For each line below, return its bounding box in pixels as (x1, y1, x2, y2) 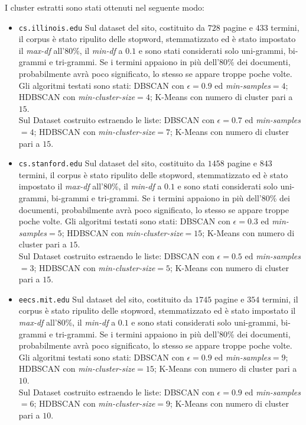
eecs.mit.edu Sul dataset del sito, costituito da (18, 292, 193, 305)
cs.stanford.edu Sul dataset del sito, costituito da (18, 157, 206, 169)
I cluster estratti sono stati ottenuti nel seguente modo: (5, 1, 204, 13)
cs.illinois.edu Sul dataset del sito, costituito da (18, 21, 206, 33)
